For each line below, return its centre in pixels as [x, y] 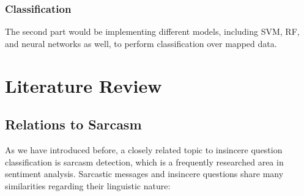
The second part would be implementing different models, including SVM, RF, [152, 31]
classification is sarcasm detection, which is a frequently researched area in [144, 162]
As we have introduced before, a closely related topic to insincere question [144, 149]
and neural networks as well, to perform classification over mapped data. [141, 43]
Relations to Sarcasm [73, 124]
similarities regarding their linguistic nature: [88, 185]
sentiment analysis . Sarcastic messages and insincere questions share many [144, 174]
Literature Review [83, 85]
